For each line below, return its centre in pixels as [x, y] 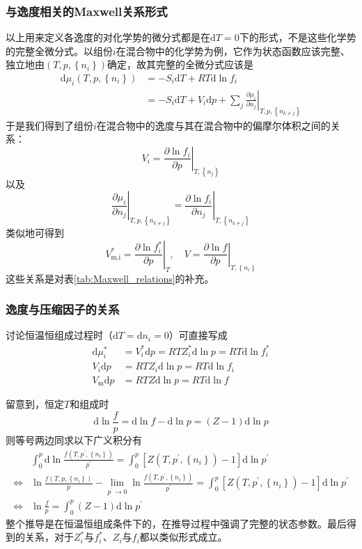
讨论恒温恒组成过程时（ [59, 335]
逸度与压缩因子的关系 [63, 309]
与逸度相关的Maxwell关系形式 [87, 11]
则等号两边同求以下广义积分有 [74, 440]
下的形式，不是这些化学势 [298, 37]
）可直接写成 [198, 335]
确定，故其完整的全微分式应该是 [180, 64]
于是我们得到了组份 [49, 125]
